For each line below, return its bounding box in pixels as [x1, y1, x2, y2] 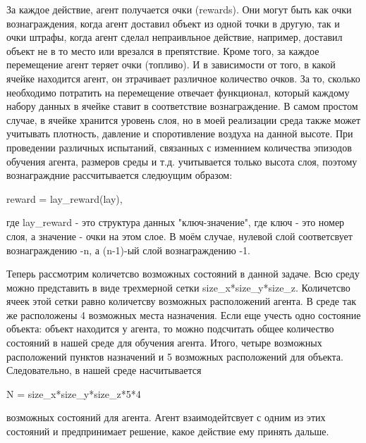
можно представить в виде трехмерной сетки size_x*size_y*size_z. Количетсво [6, 280, 350, 294]
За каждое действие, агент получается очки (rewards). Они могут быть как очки [6, 2, 352, 16]
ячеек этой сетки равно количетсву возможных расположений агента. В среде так [6, 294, 356, 308]
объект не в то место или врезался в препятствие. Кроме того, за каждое [6, 43, 319, 58]
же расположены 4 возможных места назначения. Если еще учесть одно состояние [6, 307, 361, 322]
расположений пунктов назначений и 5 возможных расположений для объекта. [6, 349, 343, 363]
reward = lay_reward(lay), [6, 191, 123, 206]
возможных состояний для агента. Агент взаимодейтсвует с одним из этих [6, 410, 326, 425]
